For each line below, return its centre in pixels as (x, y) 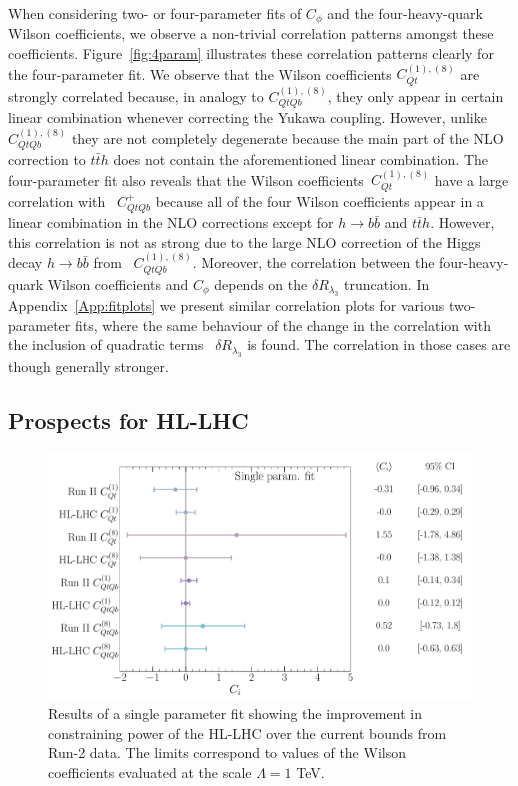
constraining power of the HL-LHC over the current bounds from (247, 732)
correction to (47, 158)
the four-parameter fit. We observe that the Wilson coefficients (200, 73)
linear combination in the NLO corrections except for (171, 222)
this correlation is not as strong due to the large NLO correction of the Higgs (244, 241)
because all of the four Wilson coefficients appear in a (319, 200)
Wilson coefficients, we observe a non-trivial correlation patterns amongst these (251, 33)
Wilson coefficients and (118, 283)
